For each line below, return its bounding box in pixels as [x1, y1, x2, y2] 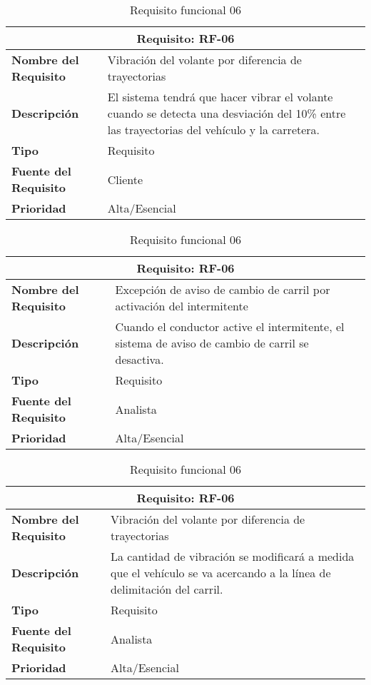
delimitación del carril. [111, 581, 223, 597]
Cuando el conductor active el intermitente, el [115, 318, 345, 335]
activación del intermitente [115, 298, 248, 314]
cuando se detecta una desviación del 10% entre [107, 105, 346, 121]
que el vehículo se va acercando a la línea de [111, 564, 331, 581]
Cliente [107, 171, 143, 188]
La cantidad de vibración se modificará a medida [111, 548, 355, 564]
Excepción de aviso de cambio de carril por [115, 281, 330, 298]
